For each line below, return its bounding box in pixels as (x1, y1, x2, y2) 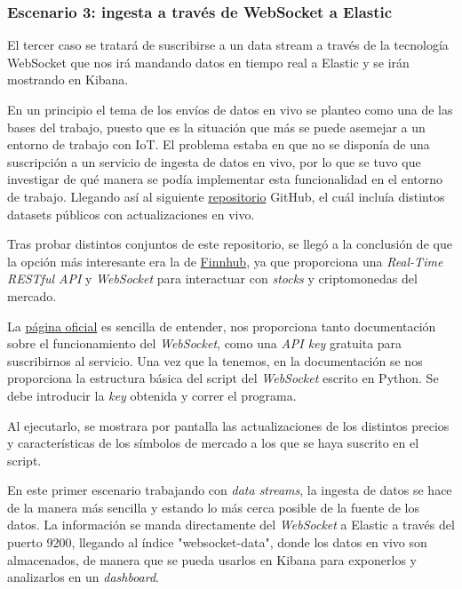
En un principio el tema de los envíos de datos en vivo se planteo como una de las (7, 100, 453, 118)
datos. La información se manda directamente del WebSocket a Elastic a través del (7, 515, 455, 534)
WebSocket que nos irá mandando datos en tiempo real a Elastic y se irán (7, 52, 410, 71)
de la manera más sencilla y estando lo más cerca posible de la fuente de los (7, 497, 420, 516)
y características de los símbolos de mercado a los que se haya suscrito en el (7, 434, 419, 452)
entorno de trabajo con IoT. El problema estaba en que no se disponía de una (7, 135, 430, 154)
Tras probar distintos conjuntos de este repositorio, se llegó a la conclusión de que (7, 235, 452, 253)
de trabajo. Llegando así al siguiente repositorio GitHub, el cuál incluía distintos (7, 187, 445, 205)
